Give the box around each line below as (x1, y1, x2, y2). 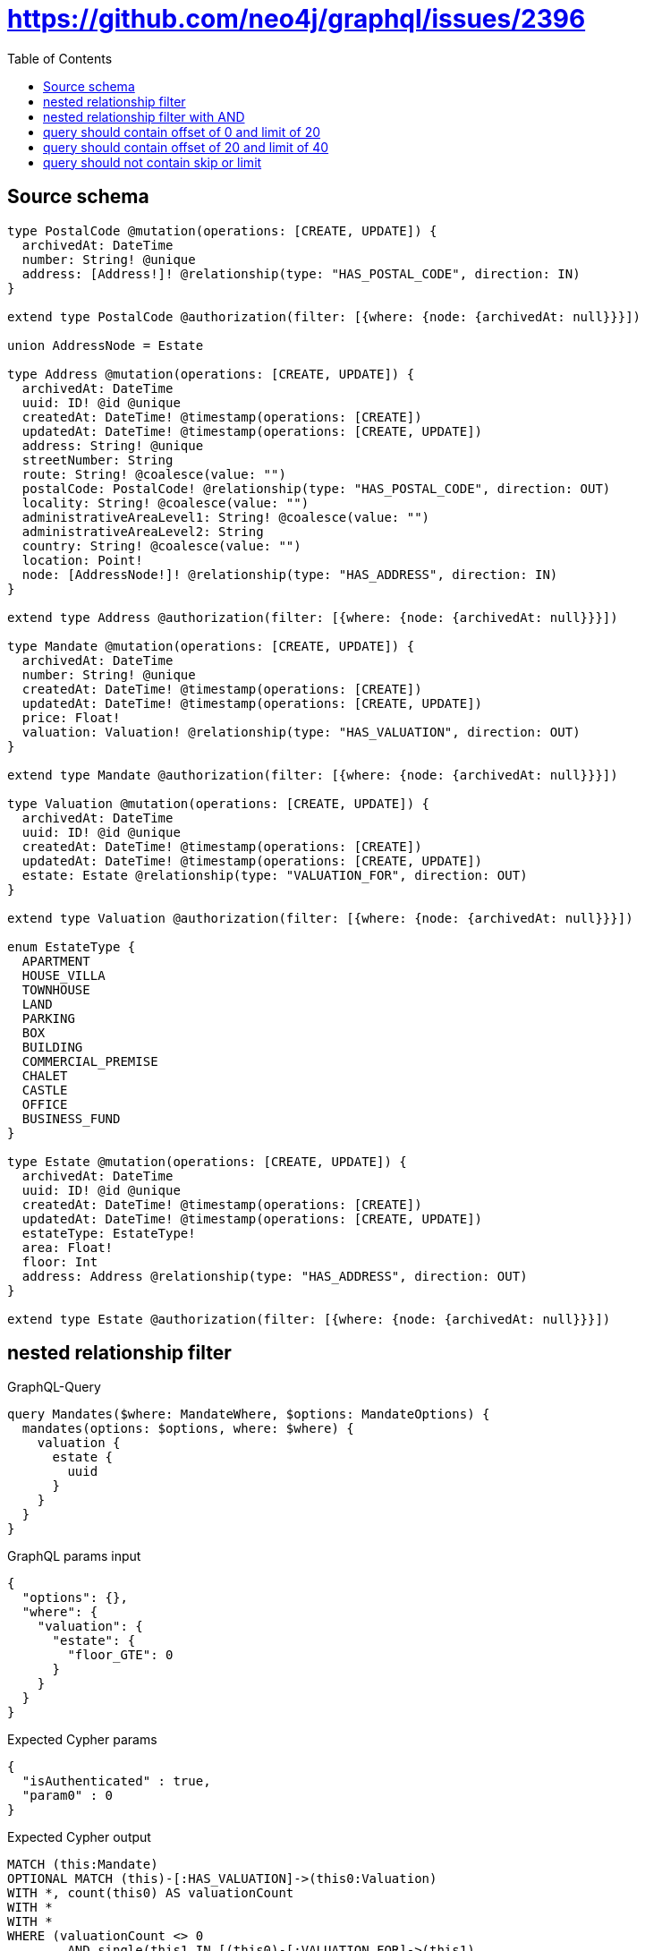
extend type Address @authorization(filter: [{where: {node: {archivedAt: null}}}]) (7, 609, 618, 625)
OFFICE (21, 1096, 68, 1112)
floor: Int (21, 1254, 98, 1269)
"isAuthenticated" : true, (21, 1774, 211, 1789)
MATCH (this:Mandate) (7, 1857, 158, 1872)
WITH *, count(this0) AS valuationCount (7, 1886, 294, 1901)
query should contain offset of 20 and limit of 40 (43, 139, 329, 155)
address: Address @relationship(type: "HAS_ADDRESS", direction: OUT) (21, 1268, 528, 1283)
